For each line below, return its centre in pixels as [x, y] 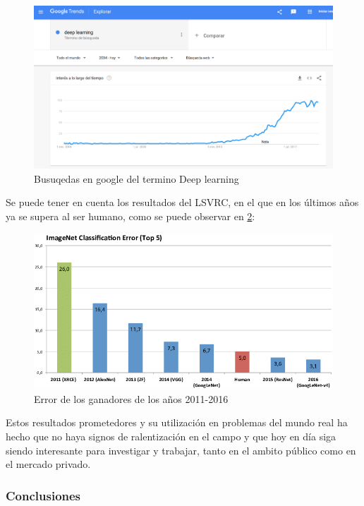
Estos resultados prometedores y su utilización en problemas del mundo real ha [177, 422]
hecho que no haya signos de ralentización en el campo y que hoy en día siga [171, 436]
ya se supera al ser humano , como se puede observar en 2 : [131, 216]
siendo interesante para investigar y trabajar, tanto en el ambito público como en [181, 450]
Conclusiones [43, 495]
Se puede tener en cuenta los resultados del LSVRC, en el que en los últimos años [182, 202]
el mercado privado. [48, 464]
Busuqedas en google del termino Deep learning [136, 178]
